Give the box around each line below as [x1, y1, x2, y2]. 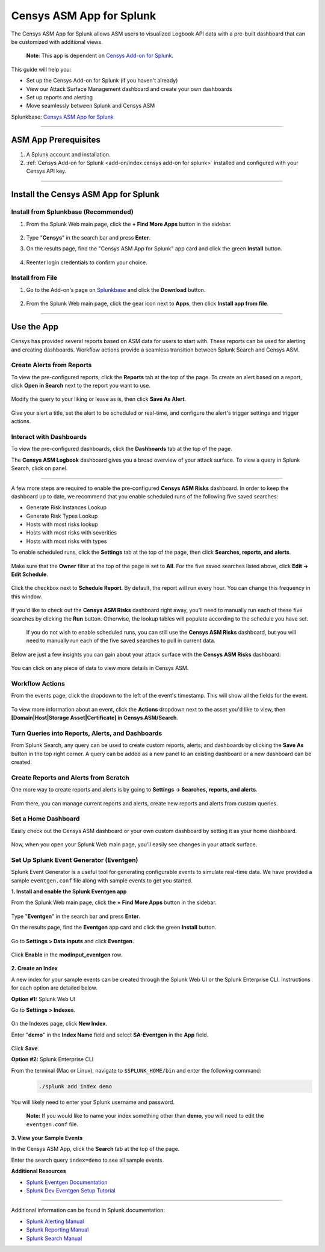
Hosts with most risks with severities [26, 529, 117, 536]
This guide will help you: [11, 66, 72, 73]
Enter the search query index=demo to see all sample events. [11, 1156, 164, 1164]
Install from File [11, 274, 58, 282]
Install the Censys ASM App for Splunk [11, 190, 159, 200]
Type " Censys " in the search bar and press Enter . [26, 234, 150, 241]
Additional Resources [11, 1168, 66, 1175]
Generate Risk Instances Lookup [26, 504, 107, 511]
